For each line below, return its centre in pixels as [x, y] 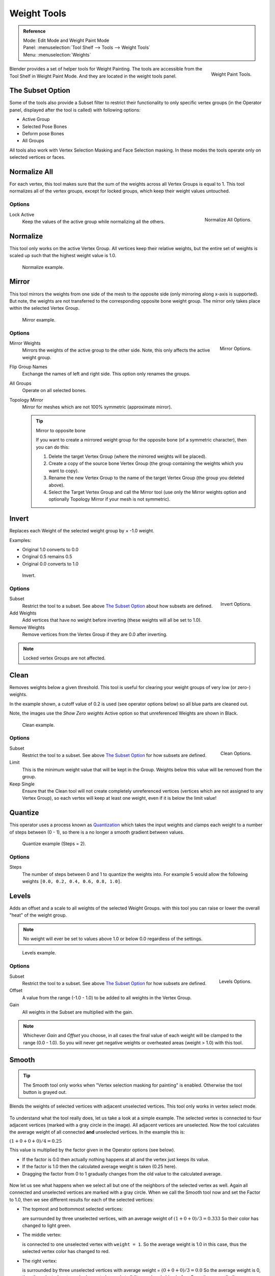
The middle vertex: [42, 1235]
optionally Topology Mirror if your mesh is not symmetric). [109, 499]
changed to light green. [47, 1225]
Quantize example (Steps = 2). [54, 844]
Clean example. [38, 725]
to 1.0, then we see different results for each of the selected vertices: [81, 1199]
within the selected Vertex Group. [45, 308]
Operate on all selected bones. [54, 390]
